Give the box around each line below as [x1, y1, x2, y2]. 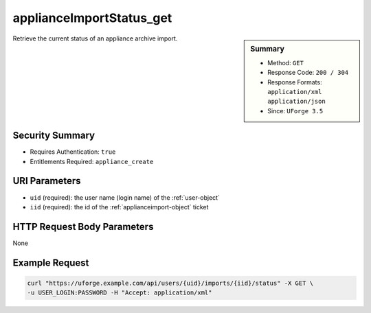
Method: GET [267, 58, 304, 67]
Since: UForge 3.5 [267, 106, 324, 115]
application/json [267, 97, 326, 106]
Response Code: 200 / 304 [267, 69, 349, 77]
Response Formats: [267, 78, 322, 86]
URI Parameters [12, 175, 82, 187]
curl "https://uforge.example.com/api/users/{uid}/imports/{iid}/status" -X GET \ [27, 279, 314, 287]
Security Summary [12, 130, 95, 141]
